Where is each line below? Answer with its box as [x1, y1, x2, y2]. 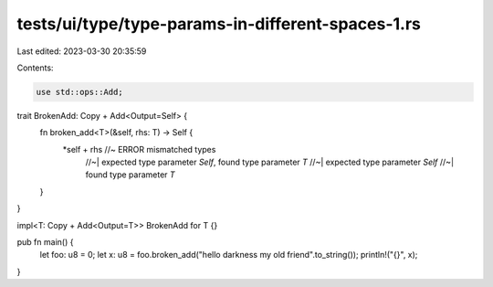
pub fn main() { [16, 237, 74, 248]
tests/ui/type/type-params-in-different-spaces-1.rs [16, 14, 422, 34]
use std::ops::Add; [36, 87, 123, 97]
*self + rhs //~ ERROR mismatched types [62, 143, 216, 154]
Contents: [16, 62, 54, 73]
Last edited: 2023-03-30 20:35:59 [16, 46, 147, 57]
